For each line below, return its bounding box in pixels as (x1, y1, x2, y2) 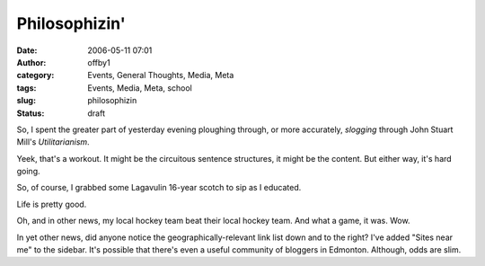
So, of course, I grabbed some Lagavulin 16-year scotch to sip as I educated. (16, 182, 302, 193)
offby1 (87, 57, 111, 67)
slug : (16, 95, 36, 106)
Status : (16, 108, 45, 119)
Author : (16, 57, 47, 67)
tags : (16, 82, 37, 93)
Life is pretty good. (16, 199, 87, 209)
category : (16, 70, 55, 81)
